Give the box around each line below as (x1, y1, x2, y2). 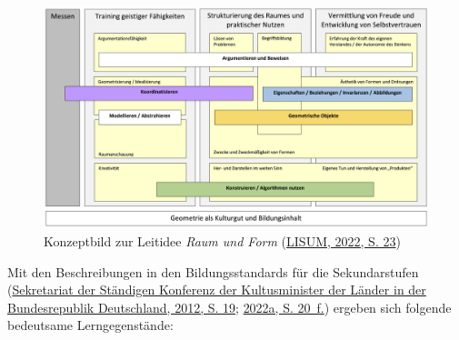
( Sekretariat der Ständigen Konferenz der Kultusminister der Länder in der (7, 280, 426, 299)
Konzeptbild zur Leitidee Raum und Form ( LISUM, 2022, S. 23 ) (44, 232, 401, 251)
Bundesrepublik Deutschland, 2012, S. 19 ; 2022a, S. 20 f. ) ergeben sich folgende (7, 297, 452, 316)
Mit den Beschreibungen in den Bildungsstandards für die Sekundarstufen (7, 262, 419, 281)
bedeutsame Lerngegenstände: (7, 315, 174, 335)
